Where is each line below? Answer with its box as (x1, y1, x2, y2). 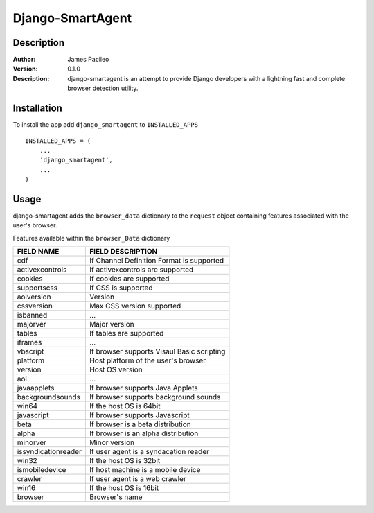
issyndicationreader (17, 447, 82, 457)
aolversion (17, 292, 51, 302)
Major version (89, 320, 134, 329)
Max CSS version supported (89, 302, 181, 311)
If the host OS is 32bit (89, 456, 161, 466)
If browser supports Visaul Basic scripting (89, 347, 226, 356)
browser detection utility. (67, 84, 139, 93)
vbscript (17, 347, 44, 356)
